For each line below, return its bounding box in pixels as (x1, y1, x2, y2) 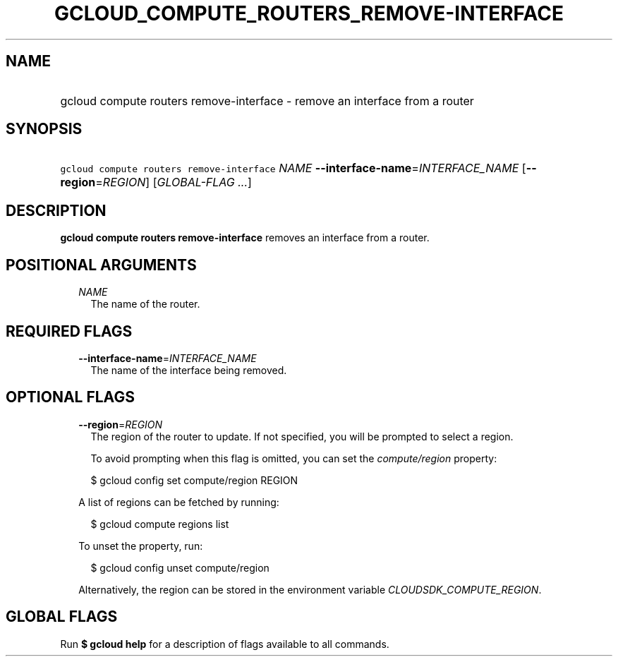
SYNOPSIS (6, 120, 83, 138)
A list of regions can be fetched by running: (78, 495, 279, 508)
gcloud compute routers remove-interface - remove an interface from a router (60, 93, 474, 108)
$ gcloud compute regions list (90, 517, 229, 530)
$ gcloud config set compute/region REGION (90, 474, 298, 486)
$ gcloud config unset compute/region (90, 561, 269, 574)
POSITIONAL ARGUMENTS (6, 255, 197, 274)
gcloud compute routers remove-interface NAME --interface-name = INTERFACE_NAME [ (60, 161, 526, 176)
